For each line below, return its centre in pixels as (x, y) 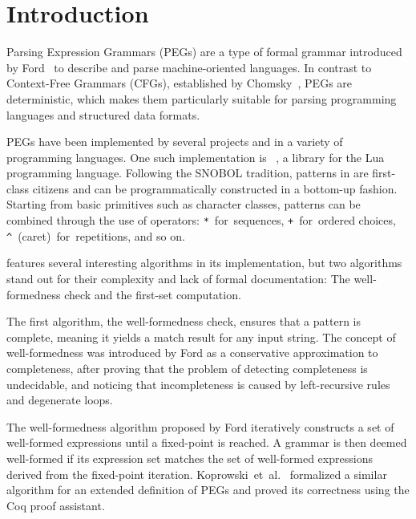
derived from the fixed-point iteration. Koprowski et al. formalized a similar (197, 474)
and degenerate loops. (60, 400)
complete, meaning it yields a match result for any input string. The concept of (201, 337)
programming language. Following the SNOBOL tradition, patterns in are (188, 173)
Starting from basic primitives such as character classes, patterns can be (184, 204)
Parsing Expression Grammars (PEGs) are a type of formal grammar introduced (204, 52)
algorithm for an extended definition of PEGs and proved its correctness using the (208, 490)
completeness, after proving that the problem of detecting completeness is (187, 368)
